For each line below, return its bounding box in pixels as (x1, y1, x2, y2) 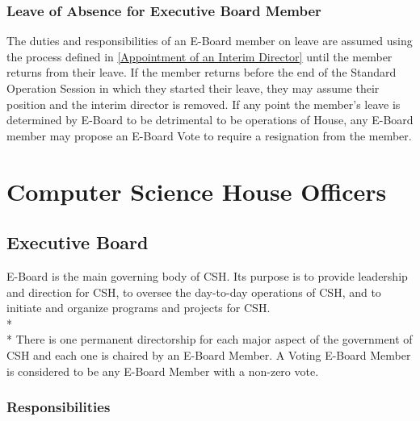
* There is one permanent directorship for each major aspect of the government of (6, 331, 413, 348)
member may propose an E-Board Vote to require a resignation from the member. (6, 127, 412, 144)
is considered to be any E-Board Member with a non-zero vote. (6, 362, 319, 379)
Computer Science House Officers (6, 174, 387, 207)
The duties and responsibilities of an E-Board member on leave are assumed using (6, 32, 413, 49)
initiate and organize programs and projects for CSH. (6, 299, 271, 316)
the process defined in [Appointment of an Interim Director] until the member (6, 48, 393, 65)
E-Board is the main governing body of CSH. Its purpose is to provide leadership (6, 267, 408, 284)
